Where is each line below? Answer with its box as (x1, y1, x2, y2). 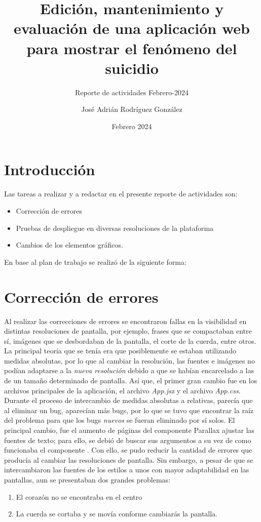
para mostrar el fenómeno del (26, 37, 237, 58)
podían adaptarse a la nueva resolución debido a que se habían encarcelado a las (4, 365, 254, 376)
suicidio (105, 57, 159, 78)
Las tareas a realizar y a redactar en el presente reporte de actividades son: (4, 188, 238, 199)
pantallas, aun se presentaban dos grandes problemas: (4, 474, 171, 485)
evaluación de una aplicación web (14, 18, 250, 38)
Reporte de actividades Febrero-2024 (75, 87, 189, 97)
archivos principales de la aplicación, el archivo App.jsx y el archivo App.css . (4, 385, 241, 395)
